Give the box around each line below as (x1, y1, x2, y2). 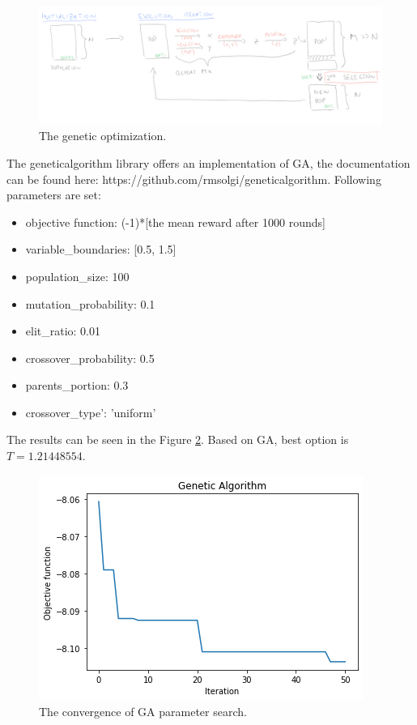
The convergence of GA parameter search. (39, 703, 247, 720)
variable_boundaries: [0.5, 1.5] (25, 241, 177, 258)
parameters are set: (6, 186, 101, 203)
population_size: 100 (25, 267, 130, 284)
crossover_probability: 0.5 (25, 349, 155, 366)
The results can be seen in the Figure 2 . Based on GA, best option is (6, 431, 349, 448)
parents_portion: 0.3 (25, 377, 129, 394)
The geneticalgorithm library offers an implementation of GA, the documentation (6, 154, 411, 171)
